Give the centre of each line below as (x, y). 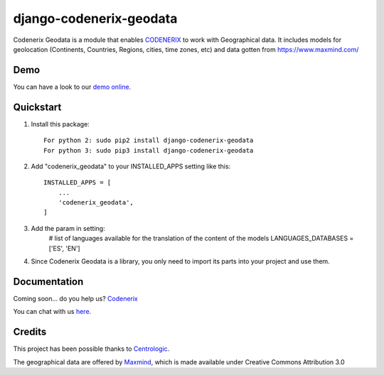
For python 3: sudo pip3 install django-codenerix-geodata (149, 150)
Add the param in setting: (68, 228)
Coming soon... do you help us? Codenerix (76, 298)
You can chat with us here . (52, 312)
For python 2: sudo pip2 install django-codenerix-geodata (149, 141)
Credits (30, 332)
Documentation (48, 282)
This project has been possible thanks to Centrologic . (91, 349)
